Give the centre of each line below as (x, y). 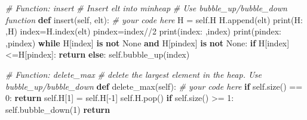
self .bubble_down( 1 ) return (58, 109)
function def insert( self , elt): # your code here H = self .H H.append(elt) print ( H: (154, 19)
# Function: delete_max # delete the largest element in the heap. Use (133, 74)
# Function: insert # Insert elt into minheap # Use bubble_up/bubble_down (146, 8)
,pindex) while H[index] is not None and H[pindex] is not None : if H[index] (148, 42)
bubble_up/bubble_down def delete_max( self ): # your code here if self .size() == (154, 86)
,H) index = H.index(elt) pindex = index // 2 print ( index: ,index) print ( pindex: (143, 31)
